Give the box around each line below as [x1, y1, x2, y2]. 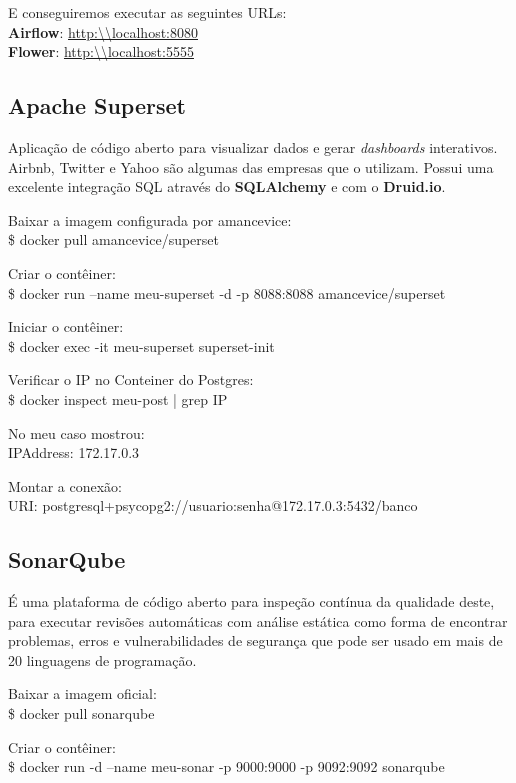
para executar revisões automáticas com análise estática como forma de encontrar [8, 610, 508, 631]
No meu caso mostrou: [8, 422, 145, 443]
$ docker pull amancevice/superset [8, 229, 219, 250]
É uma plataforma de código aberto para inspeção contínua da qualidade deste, [8, 591, 495, 612]
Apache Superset [8, 90, 186, 121]
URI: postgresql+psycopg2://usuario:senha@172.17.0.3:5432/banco [8, 495, 418, 516]
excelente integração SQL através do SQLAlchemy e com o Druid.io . [8, 176, 446, 197]
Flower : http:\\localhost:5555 [8, 41, 194, 62]
